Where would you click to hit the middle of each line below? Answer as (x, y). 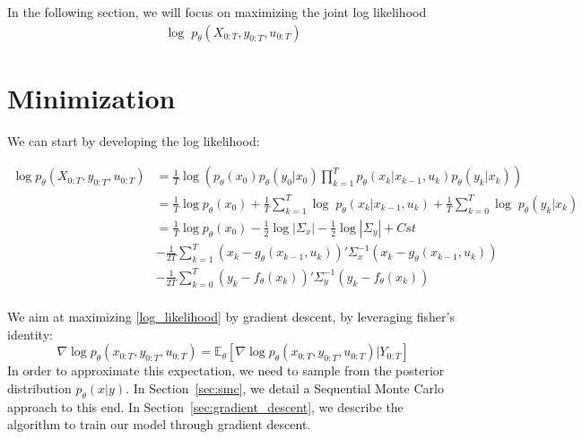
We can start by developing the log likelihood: (134, 140)
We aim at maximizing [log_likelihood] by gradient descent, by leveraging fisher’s (231, 317)
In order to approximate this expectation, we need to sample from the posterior (226, 370)
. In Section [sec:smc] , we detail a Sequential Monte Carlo (285, 387)
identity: (30, 334)
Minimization (91, 97)
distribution (39, 387)
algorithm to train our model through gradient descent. (159, 424)
